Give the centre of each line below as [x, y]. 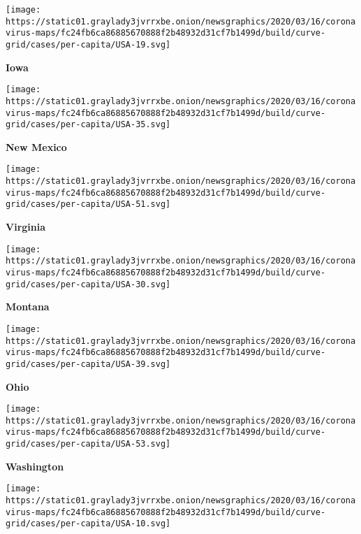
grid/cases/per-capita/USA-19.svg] [88, 44]
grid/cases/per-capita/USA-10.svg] [88, 524]
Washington [35, 466]
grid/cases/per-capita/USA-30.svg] [88, 284]
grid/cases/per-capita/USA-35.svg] [88, 125]
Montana [28, 306]
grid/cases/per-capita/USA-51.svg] [88, 204]
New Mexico [36, 146]
